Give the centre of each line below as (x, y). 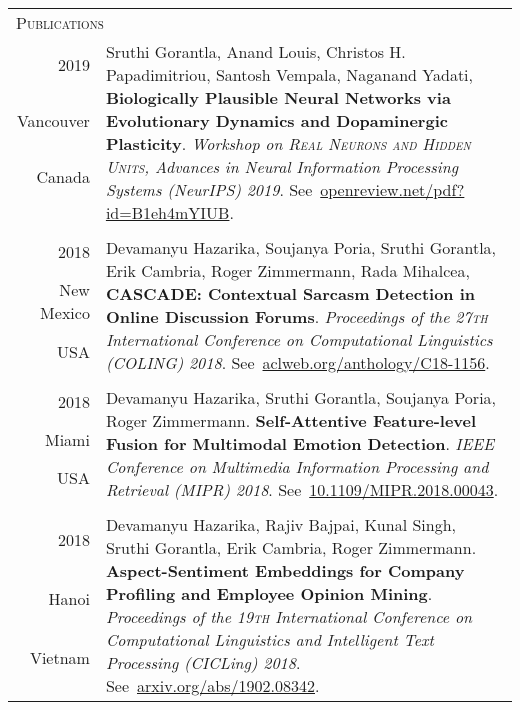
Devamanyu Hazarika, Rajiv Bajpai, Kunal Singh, (281, 524)
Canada (63, 176)
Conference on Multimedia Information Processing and (297, 466)
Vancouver (53, 120)
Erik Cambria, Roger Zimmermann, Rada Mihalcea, (287, 270)
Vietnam (59, 658)
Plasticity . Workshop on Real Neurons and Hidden (288, 143)
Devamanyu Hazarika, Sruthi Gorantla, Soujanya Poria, (301, 397)
